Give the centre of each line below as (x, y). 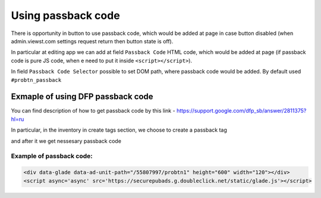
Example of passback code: (52, 156)
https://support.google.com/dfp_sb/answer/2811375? (241, 111)
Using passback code (65, 15)
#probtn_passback (36, 80)
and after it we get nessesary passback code (66, 141)
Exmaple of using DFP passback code (82, 97)
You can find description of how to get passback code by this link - (93, 111)
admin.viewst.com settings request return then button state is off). (92, 41)
